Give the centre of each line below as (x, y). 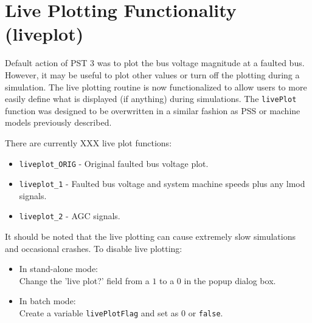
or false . (206, 313)
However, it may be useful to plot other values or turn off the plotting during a (152, 74)
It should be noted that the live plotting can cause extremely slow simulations (150, 236)
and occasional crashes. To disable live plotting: (94, 248)
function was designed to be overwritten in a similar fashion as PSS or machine (153, 110)
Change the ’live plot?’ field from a (84, 280)
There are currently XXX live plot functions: (88, 142)
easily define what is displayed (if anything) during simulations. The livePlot (151, 99)
